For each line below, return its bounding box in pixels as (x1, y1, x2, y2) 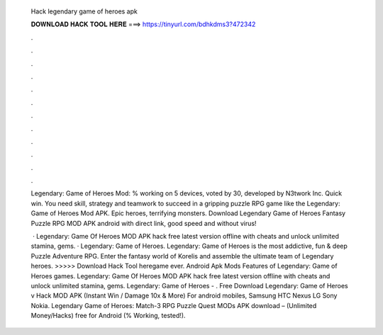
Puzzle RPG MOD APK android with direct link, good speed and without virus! (30, 219, 257, 227)
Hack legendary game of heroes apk (30, 7, 138, 16)
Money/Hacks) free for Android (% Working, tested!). (30, 312, 186, 320)
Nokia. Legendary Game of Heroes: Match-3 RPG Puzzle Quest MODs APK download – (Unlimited (30, 301, 317, 310)
